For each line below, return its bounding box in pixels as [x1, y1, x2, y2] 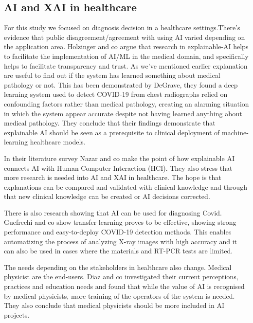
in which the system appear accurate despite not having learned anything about [4, 108, 242, 118]
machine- [221, 127, 249, 137]
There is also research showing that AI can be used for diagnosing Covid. [4, 207, 222, 217]
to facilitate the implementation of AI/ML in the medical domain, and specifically [4, 51, 249, 61]
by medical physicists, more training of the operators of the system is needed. [4, 290, 235, 301]
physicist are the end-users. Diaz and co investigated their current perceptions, [4, 271, 238, 282]
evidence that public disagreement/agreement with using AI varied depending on [4, 32, 245, 42]
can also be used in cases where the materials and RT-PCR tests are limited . [4, 246, 233, 256]
